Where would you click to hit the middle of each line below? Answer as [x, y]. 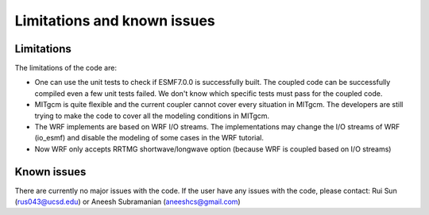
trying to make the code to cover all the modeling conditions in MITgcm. [152, 116]
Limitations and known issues [115, 21]
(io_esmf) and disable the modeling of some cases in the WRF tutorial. [149, 138]
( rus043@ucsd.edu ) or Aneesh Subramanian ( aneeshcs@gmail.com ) [128, 202]
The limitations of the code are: [66, 68]
